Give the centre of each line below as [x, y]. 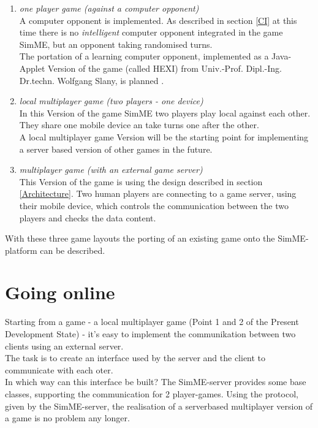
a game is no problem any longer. [67, 418]
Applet [32, 68]
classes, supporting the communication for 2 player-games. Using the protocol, [152, 393]
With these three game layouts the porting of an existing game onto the [140, 238]
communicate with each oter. [59, 369]
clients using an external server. [64, 346]
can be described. [73, 250]
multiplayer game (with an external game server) [111, 170]
